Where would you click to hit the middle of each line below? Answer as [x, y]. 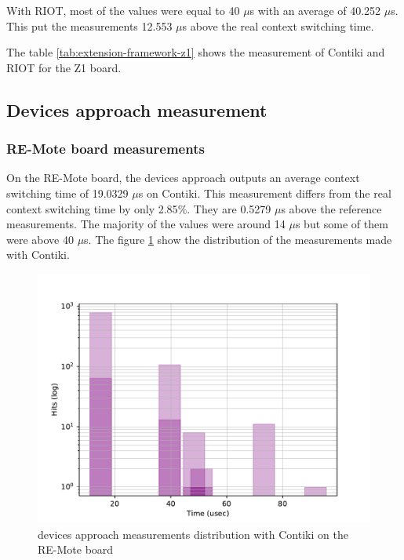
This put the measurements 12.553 [89, 25]
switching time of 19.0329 [67, 193]
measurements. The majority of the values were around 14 [146, 224]
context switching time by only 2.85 [92, 208]
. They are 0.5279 [229, 208]
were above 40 [40, 239]
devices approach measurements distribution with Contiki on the [193, 534]
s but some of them [342, 224]
